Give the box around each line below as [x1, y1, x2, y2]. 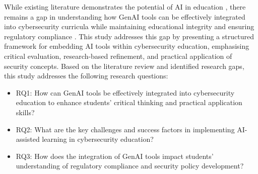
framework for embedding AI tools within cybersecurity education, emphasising [4, 41, 249, 51]
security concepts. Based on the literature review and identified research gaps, [4, 60, 244, 71]
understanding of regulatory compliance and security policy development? [16, 160, 244, 171]
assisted [16, 134, 40, 144]
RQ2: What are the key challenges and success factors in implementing [16, 124, 235, 134]
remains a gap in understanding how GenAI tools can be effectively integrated [4, 11, 245, 22]
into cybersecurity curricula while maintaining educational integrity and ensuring [4, 21, 254, 32]
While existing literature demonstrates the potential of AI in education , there [4, 2, 246, 12]
